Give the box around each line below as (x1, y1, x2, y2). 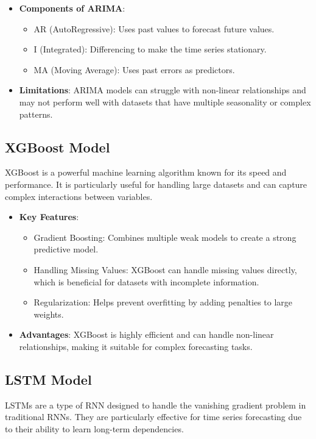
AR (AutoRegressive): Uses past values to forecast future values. (33, 22, 275, 35)
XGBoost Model (5, 137, 110, 156)
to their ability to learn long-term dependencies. (5, 422, 184, 435)
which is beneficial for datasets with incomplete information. (33, 275, 259, 288)
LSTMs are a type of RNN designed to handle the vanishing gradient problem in (5, 398, 306, 411)
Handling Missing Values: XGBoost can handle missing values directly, (33, 263, 297, 276)
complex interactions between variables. (5, 190, 153, 202)
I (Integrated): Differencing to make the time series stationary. (33, 43, 267, 55)
